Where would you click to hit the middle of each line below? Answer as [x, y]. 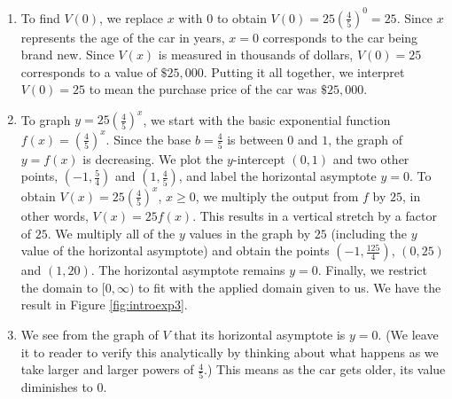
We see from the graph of [90, 334]
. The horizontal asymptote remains [188, 270]
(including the [369, 233]
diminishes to [57, 387]
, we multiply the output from [277, 196]
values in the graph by [250, 233]
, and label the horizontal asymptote [277, 176]
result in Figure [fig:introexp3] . [104, 305]
